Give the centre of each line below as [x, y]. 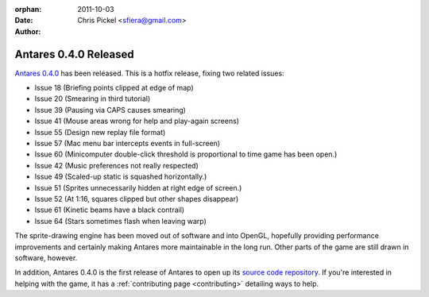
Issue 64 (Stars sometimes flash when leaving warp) [120, 221]
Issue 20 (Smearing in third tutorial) [93, 98]
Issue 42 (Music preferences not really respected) [116, 165]
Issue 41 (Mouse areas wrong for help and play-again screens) [137, 121]
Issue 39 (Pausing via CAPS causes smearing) [110, 110]
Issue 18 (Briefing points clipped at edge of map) [114, 88]
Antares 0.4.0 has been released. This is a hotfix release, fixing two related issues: [150, 73]
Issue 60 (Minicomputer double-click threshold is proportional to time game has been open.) [186, 154]
